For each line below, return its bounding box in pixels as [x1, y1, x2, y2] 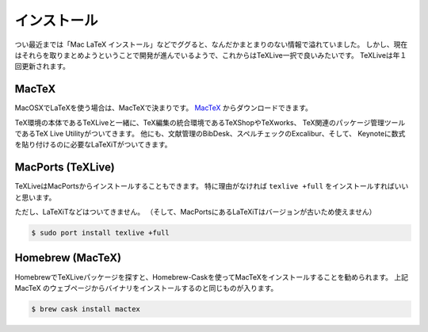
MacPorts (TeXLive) [14, 161, 115, 174]
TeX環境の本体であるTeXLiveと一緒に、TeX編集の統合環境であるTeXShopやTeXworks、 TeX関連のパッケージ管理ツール [14, 117, 406, 127]
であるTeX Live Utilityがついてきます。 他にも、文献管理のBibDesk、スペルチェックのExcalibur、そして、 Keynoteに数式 [14, 129, 406, 139]
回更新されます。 [14, 62, 71, 71]
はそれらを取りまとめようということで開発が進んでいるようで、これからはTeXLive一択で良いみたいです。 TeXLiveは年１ [14, 50, 407, 59]
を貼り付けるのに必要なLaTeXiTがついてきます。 [14, 139, 172, 150]
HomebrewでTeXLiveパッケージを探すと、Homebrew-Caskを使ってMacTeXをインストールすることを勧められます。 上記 [14, 272, 408, 281]
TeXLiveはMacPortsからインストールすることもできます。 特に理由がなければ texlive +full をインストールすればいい [14, 181, 409, 191]
